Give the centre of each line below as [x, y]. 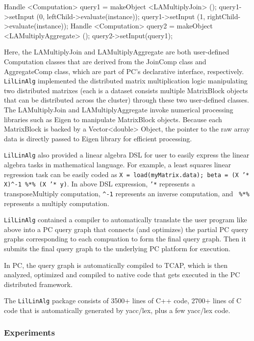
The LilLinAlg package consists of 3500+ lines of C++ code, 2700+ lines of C [123, 301]
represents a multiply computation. [57, 203]
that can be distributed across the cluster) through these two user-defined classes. [127, 100]
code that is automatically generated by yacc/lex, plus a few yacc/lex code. [117, 310]
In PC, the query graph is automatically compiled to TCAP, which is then [116, 265]
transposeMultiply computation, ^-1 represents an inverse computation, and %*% [127, 193]
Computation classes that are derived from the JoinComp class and [105, 61]
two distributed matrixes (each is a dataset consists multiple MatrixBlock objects [126, 90]
